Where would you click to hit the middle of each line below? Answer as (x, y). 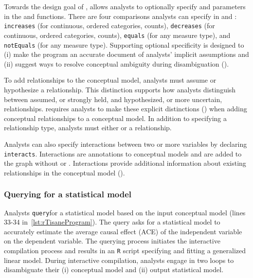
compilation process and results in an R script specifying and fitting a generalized (125, 250)
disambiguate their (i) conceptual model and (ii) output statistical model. (114, 269)
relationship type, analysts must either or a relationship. (88, 128)
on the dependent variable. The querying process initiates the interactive (112, 241)
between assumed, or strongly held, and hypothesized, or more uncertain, (113, 99)
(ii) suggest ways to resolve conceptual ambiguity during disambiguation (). (117, 63)
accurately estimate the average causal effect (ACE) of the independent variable (123, 231)
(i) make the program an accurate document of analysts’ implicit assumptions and (126, 54)
